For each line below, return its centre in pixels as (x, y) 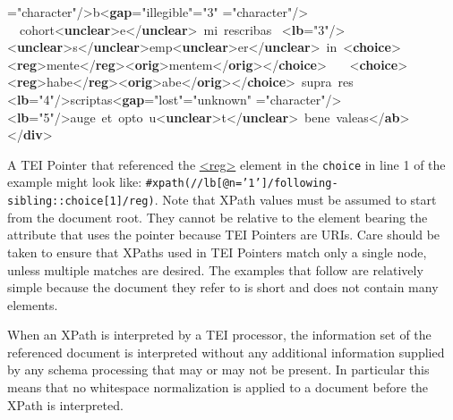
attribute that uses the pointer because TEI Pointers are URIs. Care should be (224, 235)
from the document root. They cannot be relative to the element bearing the (218, 217)
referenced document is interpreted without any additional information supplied (226, 352)
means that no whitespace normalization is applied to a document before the (218, 387)
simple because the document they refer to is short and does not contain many (223, 287)
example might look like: (75, 182)
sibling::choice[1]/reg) (81, 202)
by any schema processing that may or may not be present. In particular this (218, 370)
